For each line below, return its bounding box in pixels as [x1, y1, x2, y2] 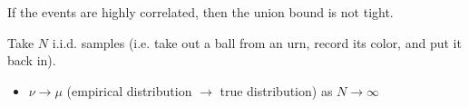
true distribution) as [220, 81, 333, 100]
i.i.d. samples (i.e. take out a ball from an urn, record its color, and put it [52, 33, 462, 52]
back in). [7, 51, 56, 70]
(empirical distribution [66, 81, 192, 100]
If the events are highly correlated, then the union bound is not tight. [7, 3, 394, 21]
